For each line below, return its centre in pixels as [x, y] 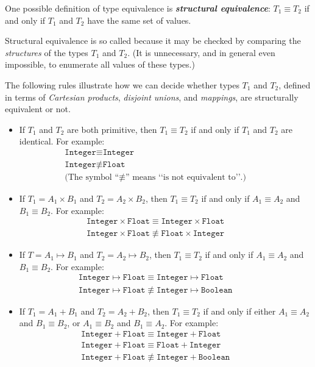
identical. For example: [62, 141]
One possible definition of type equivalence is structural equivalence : [138, 8]
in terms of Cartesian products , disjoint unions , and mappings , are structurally [152, 97]
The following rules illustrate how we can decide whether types [122, 84]
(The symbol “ [92, 178]
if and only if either [239, 311]
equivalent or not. [38, 109]
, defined [295, 84]
